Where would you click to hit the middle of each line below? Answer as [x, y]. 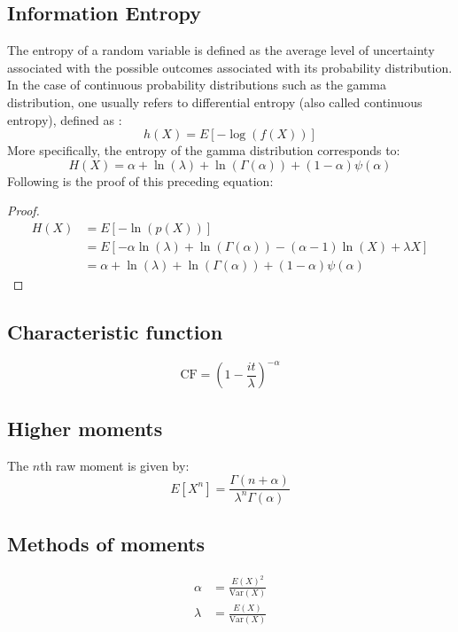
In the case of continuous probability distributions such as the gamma [197, 85]
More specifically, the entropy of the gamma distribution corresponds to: [204, 150]
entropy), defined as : [65, 119]
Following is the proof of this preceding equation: [140, 180]
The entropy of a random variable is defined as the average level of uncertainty [221, 50]
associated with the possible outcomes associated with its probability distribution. [230, 67]
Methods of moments [106, 543]
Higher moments [85, 428]
